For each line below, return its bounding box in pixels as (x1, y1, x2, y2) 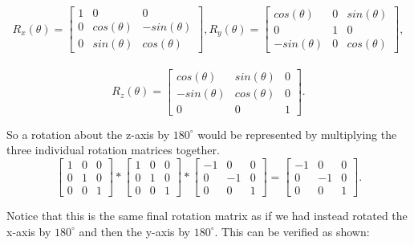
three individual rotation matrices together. (6, 141, 220, 158)
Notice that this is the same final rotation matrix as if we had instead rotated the (6, 207, 408, 224)
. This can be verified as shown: (214, 223, 370, 239)
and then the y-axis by (79, 223, 190, 239)
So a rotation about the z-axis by (6, 125, 170, 142)
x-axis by (6, 223, 51, 239)
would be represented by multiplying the (197, 125, 397, 142)
